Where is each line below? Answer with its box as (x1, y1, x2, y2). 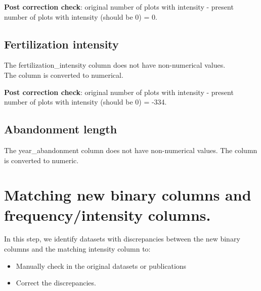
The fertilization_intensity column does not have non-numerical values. (4, 60, 226, 70)
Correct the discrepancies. (16, 277, 96, 288)
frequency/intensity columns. (4, 204, 211, 225)
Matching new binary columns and (4, 184, 251, 205)
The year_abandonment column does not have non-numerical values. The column (4, 144, 257, 155)
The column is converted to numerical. (4, 69, 123, 80)
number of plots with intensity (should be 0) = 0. (4, 11, 157, 22)
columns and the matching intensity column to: (4, 244, 151, 254)
